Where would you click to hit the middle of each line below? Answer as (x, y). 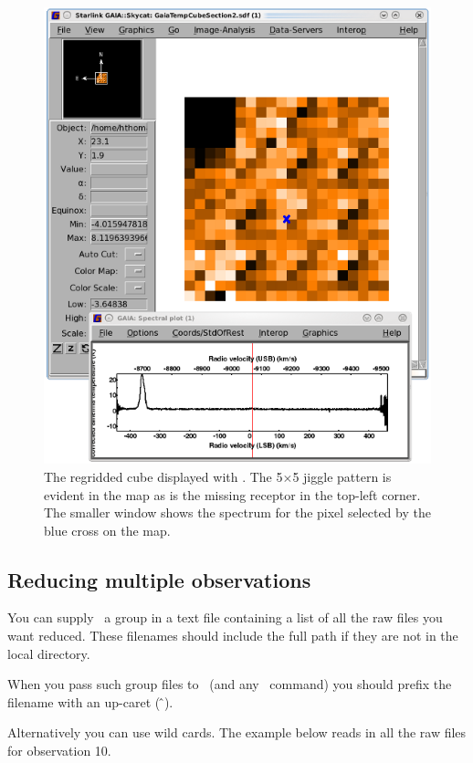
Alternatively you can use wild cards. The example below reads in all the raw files (237, 732)
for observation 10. (59, 751)
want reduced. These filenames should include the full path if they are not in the (233, 636)
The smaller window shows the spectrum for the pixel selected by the (237, 512)
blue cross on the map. (107, 530)
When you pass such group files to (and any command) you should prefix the (230, 684)
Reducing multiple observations (159, 579)
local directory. (49, 653)
